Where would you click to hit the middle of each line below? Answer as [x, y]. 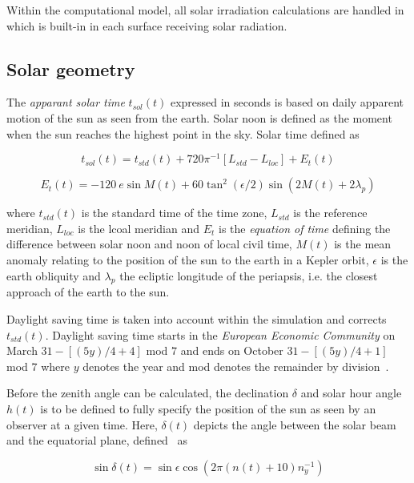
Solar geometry [71, 68]
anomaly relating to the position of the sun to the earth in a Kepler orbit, [188, 260]
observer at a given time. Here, [82, 424]
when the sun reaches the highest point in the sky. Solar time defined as [183, 133]
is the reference [330, 213]
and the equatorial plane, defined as [97, 440]
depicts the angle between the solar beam [295, 424]
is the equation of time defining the [305, 228]
